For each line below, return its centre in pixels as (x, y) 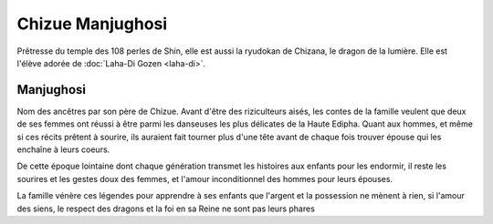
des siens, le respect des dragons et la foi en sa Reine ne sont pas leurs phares (166, 209)
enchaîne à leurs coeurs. (63, 149)
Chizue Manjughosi (92, 24)
